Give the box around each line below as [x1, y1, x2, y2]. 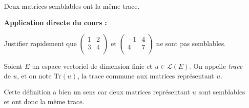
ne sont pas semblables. [156, 38, 226, 48]
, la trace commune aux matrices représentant [77, 70, 214, 80]
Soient [4, 61, 22, 71]
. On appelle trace [189, 61, 243, 71]
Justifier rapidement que [4, 38, 77, 48]
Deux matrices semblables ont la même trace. [4, 1, 140, 11]
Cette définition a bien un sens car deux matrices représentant [4, 87, 190, 97]
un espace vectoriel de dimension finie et [32, 61, 153, 71]
